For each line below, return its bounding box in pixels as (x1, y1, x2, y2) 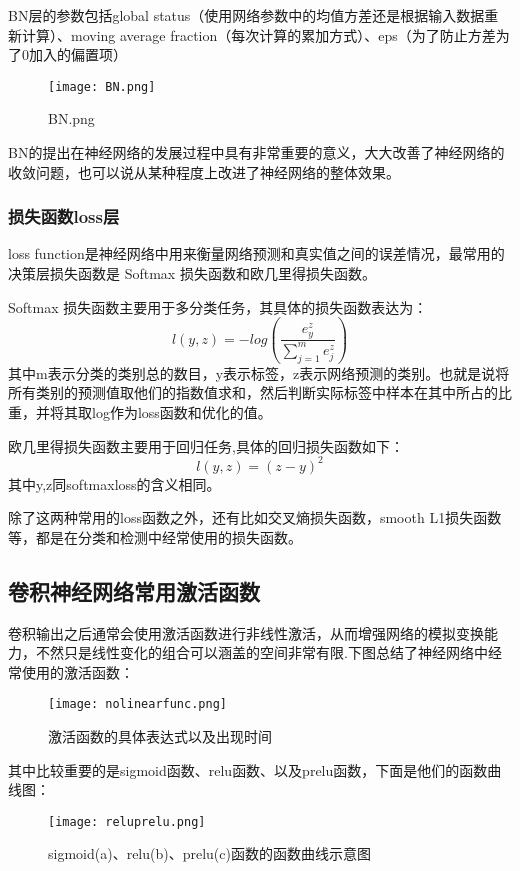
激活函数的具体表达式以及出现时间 (48, 726, 272, 747)
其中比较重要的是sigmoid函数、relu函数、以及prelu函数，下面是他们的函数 (8, 759, 488, 780)
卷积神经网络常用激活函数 (8, 575, 260, 606)
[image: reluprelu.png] (48, 814, 206, 829)
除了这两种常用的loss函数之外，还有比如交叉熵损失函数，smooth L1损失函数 (8, 507, 502, 528)
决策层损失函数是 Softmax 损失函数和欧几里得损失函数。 (8, 263, 376, 284)
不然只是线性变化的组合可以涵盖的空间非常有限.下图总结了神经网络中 (35, 642, 488, 663)
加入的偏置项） (28, 44, 127, 65)
